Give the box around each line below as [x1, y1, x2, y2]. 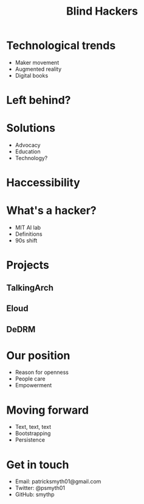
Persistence [15, 436, 46, 444]
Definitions [15, 230, 43, 238]
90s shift [15, 237, 38, 244]
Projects [6, 258, 50, 272]
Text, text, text [15, 423, 52, 431]
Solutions [6, 121, 56, 135]
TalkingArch [6, 282, 53, 293]
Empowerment [15, 382, 52, 389]
